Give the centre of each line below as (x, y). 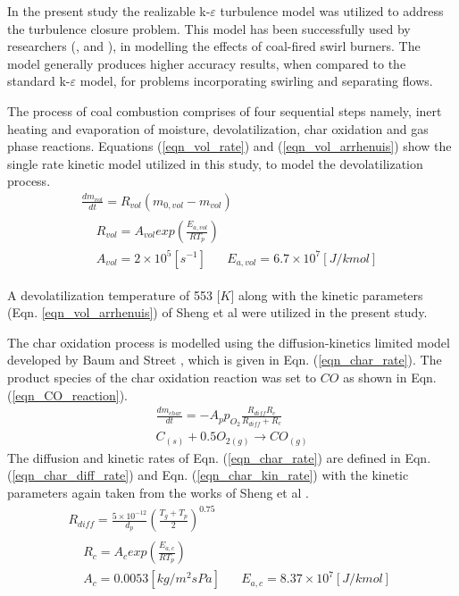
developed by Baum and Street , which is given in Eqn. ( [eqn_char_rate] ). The (225, 360)
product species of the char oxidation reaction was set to (162, 377)
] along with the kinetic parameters (327, 294)
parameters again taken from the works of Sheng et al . (158, 493)
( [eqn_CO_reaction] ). (68, 395)
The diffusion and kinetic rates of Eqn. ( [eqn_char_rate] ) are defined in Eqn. (219, 457)
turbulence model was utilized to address (332, 11)
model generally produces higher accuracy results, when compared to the (207, 63)
